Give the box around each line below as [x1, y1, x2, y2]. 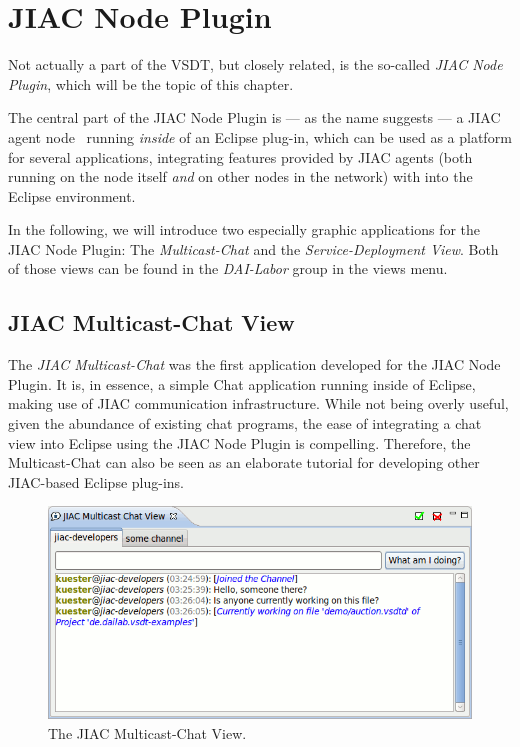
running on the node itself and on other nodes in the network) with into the [8, 166, 473, 187]
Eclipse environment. [8, 185, 136, 206]
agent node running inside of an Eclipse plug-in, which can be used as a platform [8, 126, 512, 147]
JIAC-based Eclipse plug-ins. [8, 471, 185, 492]
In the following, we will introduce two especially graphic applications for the [8, 219, 481, 240]
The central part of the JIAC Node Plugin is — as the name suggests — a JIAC [8, 107, 501, 128]
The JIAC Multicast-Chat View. [48, 722, 247, 743]
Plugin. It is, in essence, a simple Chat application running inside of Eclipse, [8, 373, 476, 394]
